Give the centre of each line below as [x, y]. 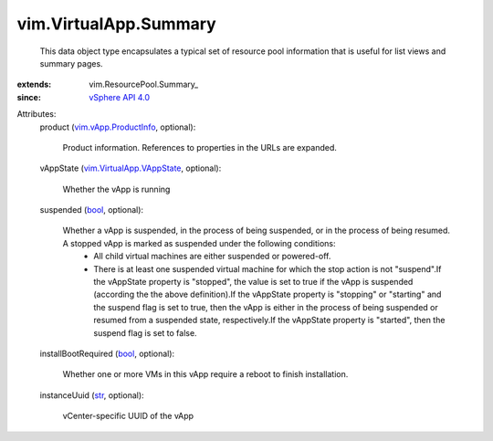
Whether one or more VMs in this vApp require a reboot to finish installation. [205, 374]
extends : [34, 84]
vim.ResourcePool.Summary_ [144, 84]
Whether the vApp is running [116, 189]
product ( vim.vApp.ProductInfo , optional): [118, 127]
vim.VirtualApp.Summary [116, 24]
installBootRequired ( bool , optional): [107, 353]
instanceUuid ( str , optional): [92, 395]
